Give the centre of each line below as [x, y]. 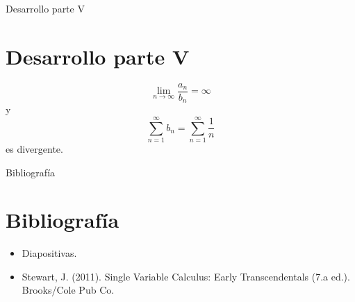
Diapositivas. [49, 253]
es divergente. [34, 148]
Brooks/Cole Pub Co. [68, 290]
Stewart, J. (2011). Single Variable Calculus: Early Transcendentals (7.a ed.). [186, 276]
